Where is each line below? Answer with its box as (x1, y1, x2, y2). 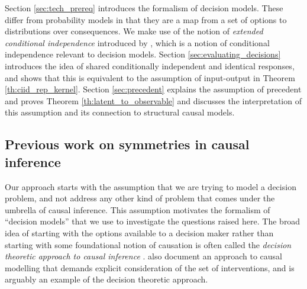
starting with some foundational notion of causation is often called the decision (5, 238, 292, 251)
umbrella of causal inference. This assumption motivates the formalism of (5, 203, 270, 216)
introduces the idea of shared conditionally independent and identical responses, (5, 59, 295, 72)
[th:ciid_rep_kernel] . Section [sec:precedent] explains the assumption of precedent (5, 83, 302, 95)
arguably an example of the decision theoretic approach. (5, 273, 208, 285)
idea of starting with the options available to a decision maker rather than (5, 226, 274, 239)
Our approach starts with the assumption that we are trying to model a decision (5, 180, 296, 192)
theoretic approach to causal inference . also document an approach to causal (5, 250, 282, 262)
